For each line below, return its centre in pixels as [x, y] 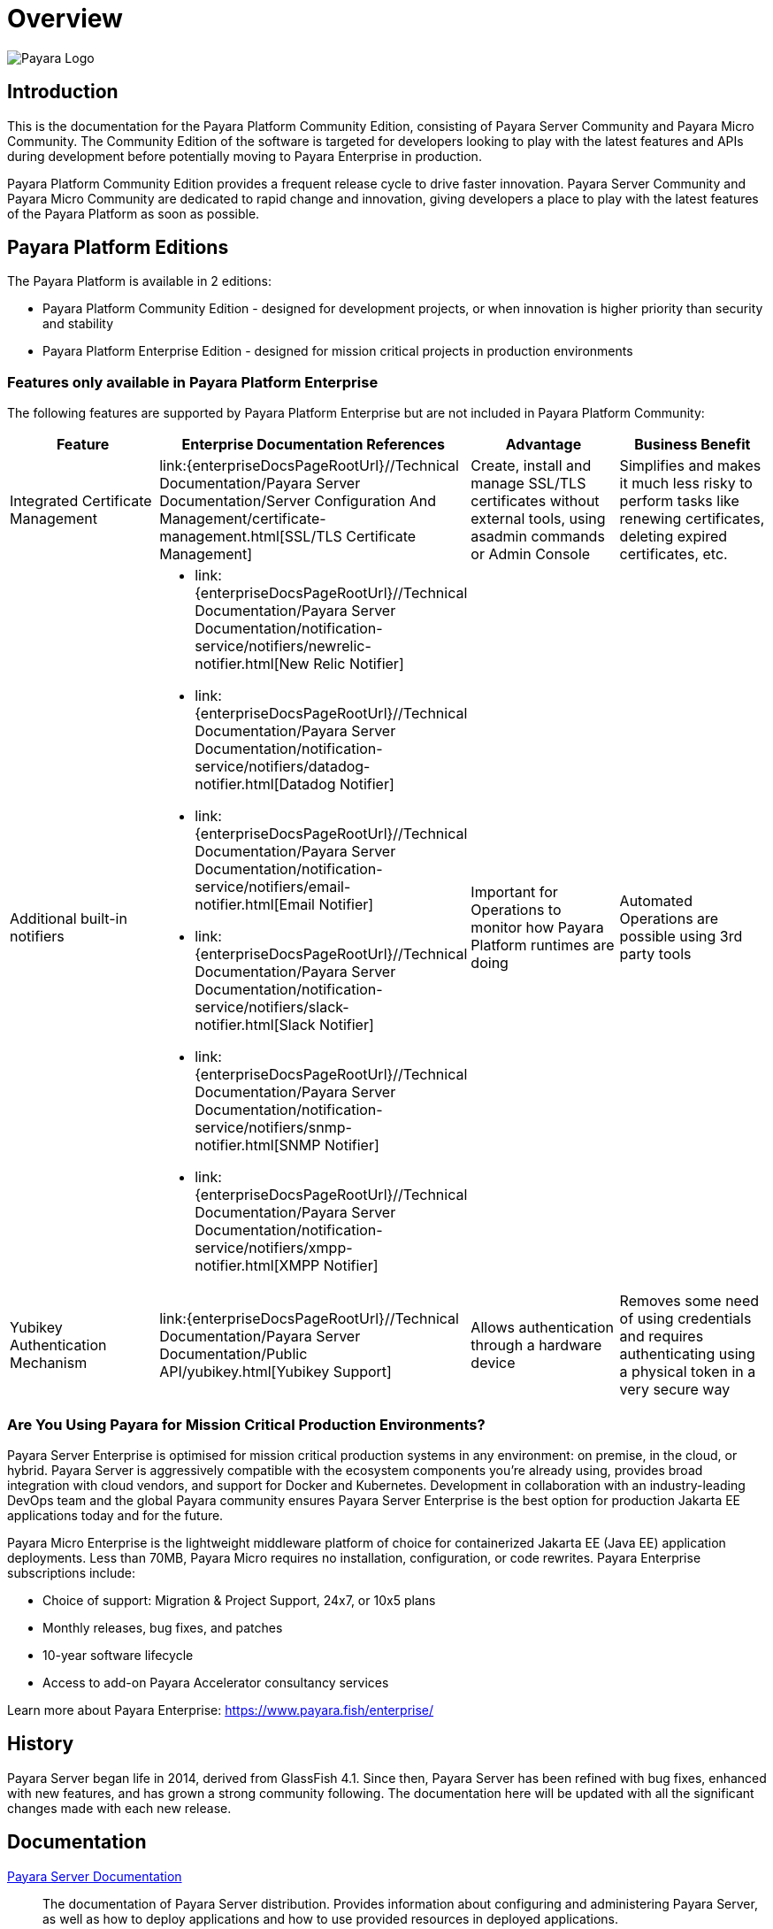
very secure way [675, 1390]
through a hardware [536, 1345]
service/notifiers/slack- [272, 1007]
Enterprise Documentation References [314, 445]
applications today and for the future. [115, 1515]
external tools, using [538, 519]
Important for [514, 892]
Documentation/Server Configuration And [298, 501]
